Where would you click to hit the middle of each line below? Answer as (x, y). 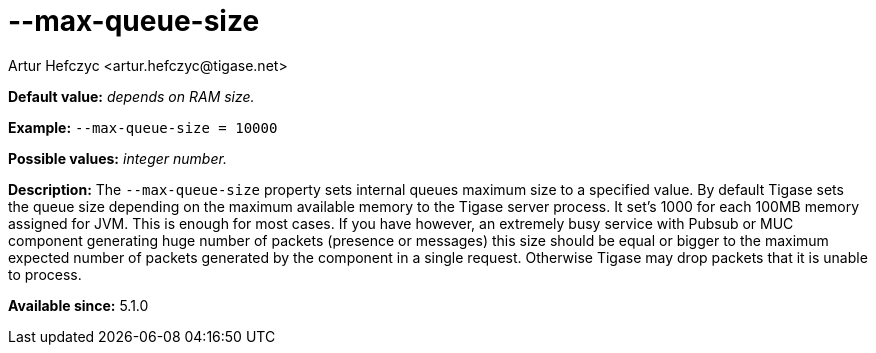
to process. (45, 274)
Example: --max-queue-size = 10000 (143, 127)
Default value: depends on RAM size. (131, 96)
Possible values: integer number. (117, 158)
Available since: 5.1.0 (78, 305)
